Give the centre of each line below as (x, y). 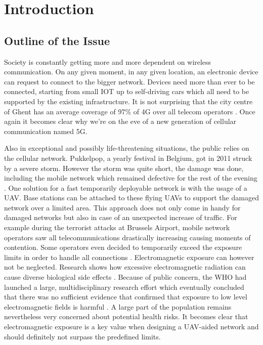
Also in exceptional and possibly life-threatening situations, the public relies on (127, 148)
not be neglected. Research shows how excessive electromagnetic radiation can (125, 267)
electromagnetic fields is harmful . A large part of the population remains (118, 306)
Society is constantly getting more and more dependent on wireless (108, 61)
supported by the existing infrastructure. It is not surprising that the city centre (128, 101)
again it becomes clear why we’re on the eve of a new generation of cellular (120, 121)
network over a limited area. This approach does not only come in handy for (122, 207)
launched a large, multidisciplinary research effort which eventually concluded (124, 287)
